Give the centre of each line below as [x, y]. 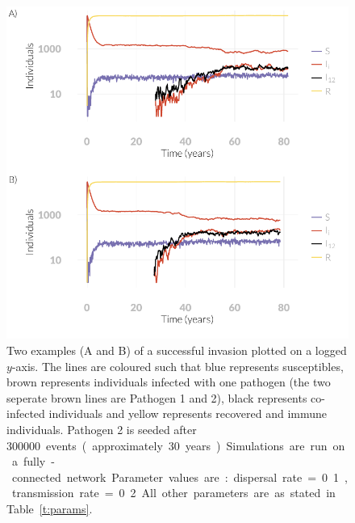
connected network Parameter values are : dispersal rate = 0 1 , [180, 477]
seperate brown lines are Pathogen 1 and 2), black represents [157, 397]
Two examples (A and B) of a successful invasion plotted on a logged [177, 350]
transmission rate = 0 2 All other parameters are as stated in [173, 493]
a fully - [33, 461]
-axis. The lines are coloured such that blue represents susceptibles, [177, 366]
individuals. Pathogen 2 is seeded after [102, 429]
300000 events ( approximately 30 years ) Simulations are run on [176, 445]
